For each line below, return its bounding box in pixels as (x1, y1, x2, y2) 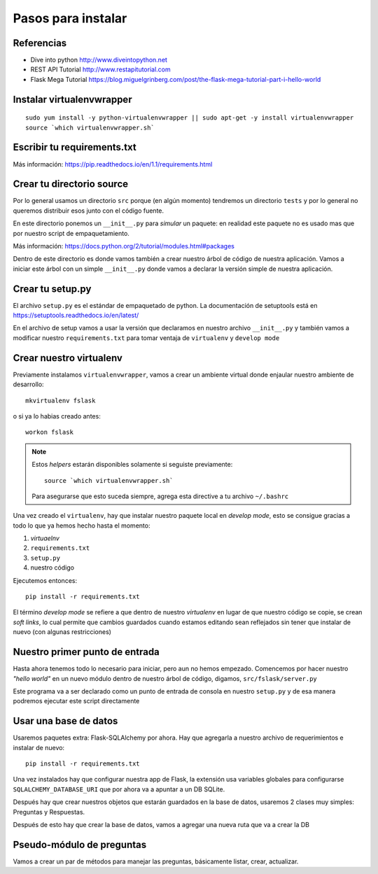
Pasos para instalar (13, 10, 127, 26)
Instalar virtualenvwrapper (13, 93, 132, 105)
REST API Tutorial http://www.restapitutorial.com (30, 65, 171, 73)
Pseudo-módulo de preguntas (13, 838, 147, 850)
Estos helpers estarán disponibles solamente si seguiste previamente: (31, 460, 233, 469)
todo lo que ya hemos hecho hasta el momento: (13, 521, 150, 530)
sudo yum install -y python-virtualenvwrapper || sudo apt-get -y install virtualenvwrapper (25, 114, 354, 122)
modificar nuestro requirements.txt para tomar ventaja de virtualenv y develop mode (13, 333, 280, 342)
